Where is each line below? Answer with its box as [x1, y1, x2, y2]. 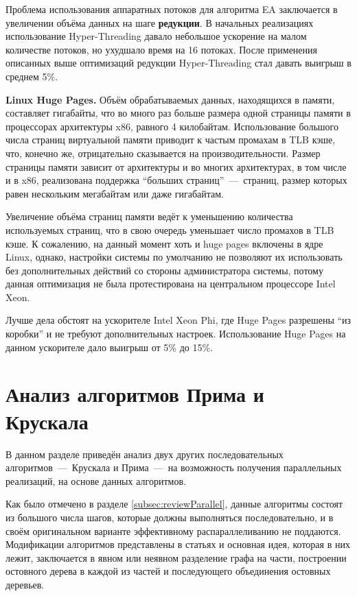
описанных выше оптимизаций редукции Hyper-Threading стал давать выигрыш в [5, 56, 352, 70]
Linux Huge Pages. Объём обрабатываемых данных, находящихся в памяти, [5, 92, 335, 106]
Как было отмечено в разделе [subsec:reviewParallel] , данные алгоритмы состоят [5, 497, 343, 511]
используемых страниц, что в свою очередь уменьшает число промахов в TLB [5, 222, 334, 237]
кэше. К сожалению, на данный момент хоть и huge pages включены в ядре [5, 236, 323, 250]
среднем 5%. [5, 69, 58, 83]
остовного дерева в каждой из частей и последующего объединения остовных [5, 564, 331, 578]
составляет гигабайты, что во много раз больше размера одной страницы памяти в [5, 106, 351, 120]
